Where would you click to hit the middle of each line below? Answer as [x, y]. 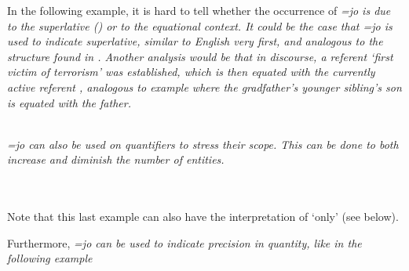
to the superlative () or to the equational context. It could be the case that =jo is [200, 25]
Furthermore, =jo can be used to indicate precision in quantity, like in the [184, 242]
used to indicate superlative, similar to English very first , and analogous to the [195, 41]
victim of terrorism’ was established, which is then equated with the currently [191, 72]
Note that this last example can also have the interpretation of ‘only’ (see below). [203, 217]
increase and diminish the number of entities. [116, 159]
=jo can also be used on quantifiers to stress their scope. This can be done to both [203, 144]
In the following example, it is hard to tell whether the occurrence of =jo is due [199, 10]
